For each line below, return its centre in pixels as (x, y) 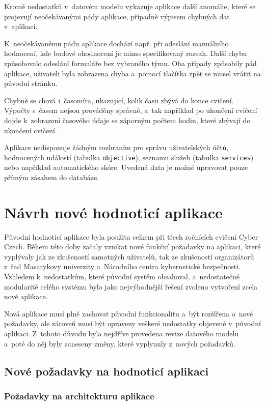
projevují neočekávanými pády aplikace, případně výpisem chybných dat (117, 16)
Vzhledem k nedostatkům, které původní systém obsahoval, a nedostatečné (122, 277)
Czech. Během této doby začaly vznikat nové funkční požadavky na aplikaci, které (132, 247)
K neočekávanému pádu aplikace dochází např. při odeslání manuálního (116, 43)
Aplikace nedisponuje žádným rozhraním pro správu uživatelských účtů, (116, 147)
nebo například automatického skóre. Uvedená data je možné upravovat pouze (126, 167)
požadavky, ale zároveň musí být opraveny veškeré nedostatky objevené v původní (132, 323)
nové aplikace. (26, 296)
